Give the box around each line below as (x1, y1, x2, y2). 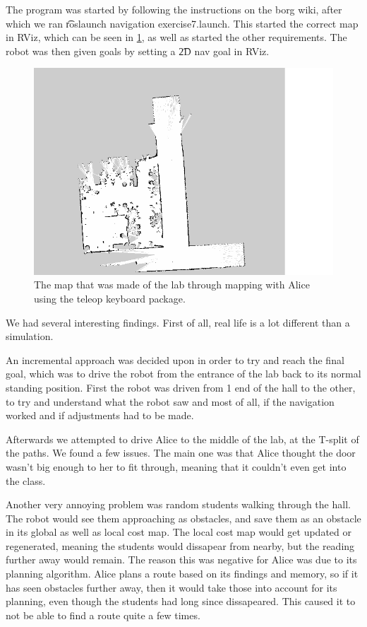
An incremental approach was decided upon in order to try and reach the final (6, 352, 344, 367)
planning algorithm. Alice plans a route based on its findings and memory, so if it (6, 566, 359, 581)
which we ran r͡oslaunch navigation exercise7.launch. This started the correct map (6, 16, 359, 30)
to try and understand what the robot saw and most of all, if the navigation (6, 394, 335, 409)
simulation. (6, 329, 54, 344)
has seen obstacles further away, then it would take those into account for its (6, 580, 337, 594)
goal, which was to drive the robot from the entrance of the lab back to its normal (6, 366, 361, 381)
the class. (6, 473, 46, 488)
